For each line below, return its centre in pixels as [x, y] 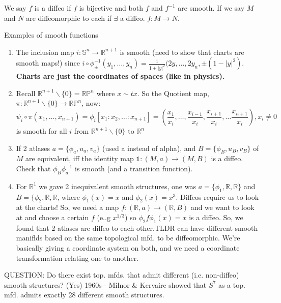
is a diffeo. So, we [216, 217]
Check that [33, 169]
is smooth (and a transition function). [134, 169]
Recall [26, 93]
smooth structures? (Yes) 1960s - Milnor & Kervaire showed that [105, 284]
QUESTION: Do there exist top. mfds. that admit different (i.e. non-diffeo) [122, 275]
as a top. [232, 284]
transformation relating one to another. [77, 257]
